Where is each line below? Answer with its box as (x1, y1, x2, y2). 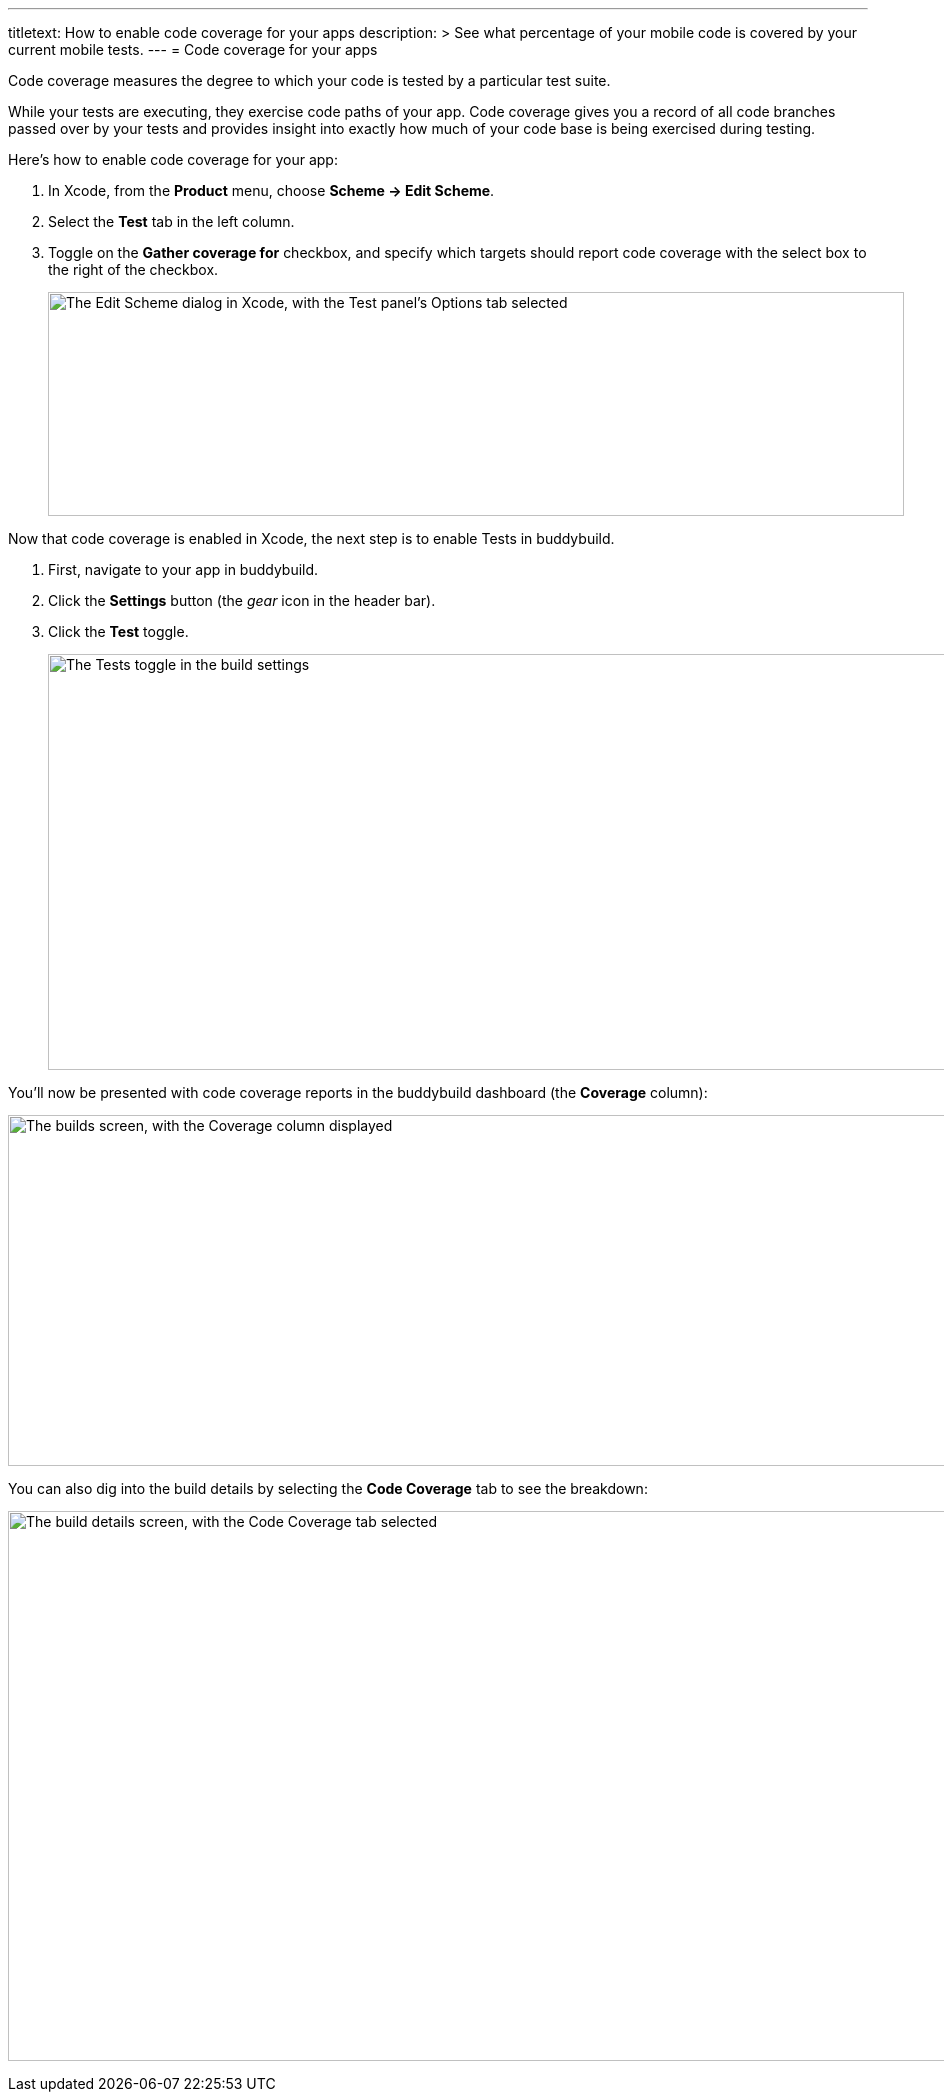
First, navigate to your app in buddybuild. (48, 561, 319, 578)
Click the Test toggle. (48, 623, 189, 640)
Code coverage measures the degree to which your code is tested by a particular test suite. (8, 72, 611, 89)
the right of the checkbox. (48, 261, 219, 278)
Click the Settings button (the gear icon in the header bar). (48, 592, 436, 609)
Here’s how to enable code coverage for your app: (8, 151, 338, 168)
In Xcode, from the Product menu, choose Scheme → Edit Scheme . (48, 182, 495, 199)
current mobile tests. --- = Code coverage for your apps (8, 41, 378, 58)
